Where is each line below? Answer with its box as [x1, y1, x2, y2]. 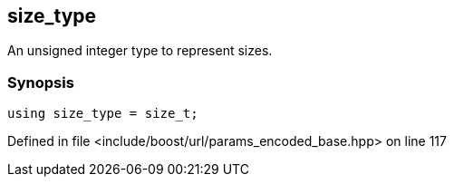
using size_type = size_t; [7, 106, 198, 121]
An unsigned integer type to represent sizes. [7, 43, 273, 59]
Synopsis [7, 73, 74, 92]
